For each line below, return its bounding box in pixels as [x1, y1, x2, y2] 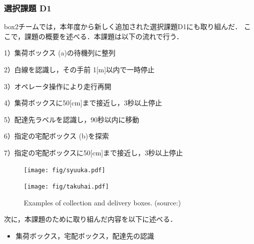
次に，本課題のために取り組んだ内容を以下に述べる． [4, 214, 177, 224]
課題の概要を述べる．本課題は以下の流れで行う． [24, 31, 183, 41]
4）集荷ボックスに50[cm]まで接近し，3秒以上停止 [4, 98, 162, 108]
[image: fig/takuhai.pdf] [24, 183, 109, 191]
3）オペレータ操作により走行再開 [4, 81, 111, 91]
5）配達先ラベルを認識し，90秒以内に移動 [4, 114, 139, 124]
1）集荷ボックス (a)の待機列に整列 [4, 48, 116, 58]
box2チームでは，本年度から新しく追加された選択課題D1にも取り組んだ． [4, 21, 242, 32]
